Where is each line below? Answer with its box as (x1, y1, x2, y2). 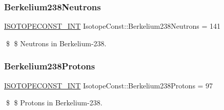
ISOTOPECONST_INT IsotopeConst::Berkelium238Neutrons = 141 (4, 21, 221, 31)
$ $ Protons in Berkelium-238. (6, 97, 103, 108)
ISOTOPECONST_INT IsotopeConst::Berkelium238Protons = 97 (4, 80, 213, 90)
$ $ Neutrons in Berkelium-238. (6, 38, 107, 48)
